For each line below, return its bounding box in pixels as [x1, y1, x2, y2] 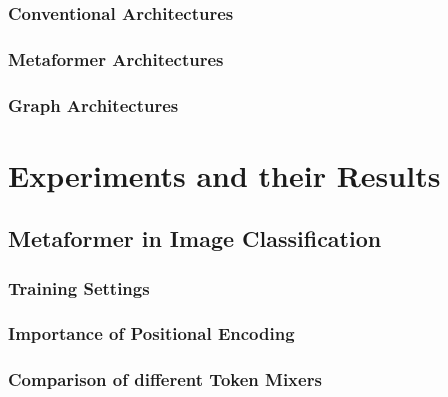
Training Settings [8, 275, 150, 300]
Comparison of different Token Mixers [8, 367, 322, 392]
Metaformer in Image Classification [8, 223, 382, 254]
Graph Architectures [8, 92, 179, 117]
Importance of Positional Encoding [8, 321, 295, 346]
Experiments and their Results [8, 154, 441, 195]
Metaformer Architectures [8, 46, 224, 71]
